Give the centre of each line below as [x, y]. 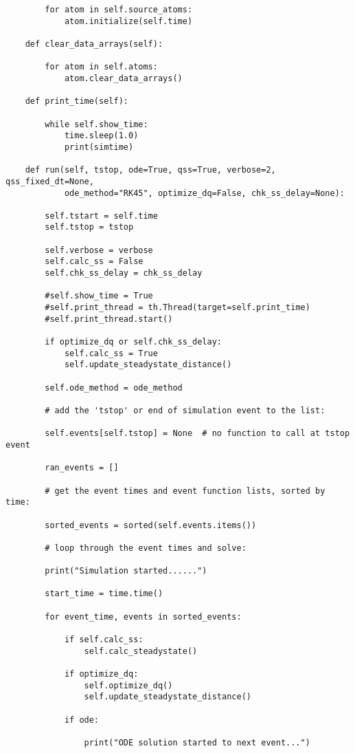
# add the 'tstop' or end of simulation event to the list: [185, 410]
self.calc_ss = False [94, 262]
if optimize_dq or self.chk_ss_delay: [133, 342]
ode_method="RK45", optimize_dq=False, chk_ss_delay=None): [204, 193]
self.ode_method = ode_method [114, 388]
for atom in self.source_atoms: [119, 10]
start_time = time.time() [104, 594]
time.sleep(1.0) [101, 136]
